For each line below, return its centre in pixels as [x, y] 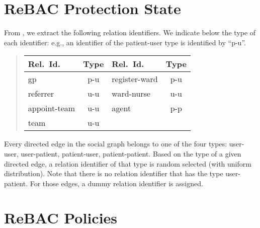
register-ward [135, 79]
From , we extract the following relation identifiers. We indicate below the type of [130, 32]
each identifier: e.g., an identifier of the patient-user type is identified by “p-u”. [125, 42]
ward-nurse [131, 94]
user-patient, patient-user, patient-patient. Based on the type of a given [131, 153]
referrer [41, 94]
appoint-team [52, 108]
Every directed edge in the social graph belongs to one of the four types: [116, 144]
